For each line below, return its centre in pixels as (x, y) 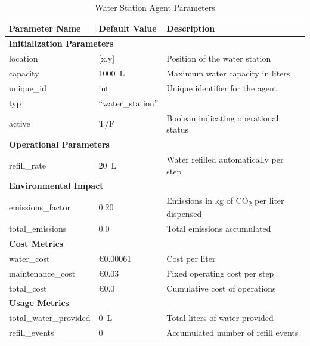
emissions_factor (40, 207)
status (177, 129)
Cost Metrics (36, 244)
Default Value (128, 28)
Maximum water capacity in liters (228, 73)
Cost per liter (191, 258)
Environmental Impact (56, 186)
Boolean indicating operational (223, 117)
